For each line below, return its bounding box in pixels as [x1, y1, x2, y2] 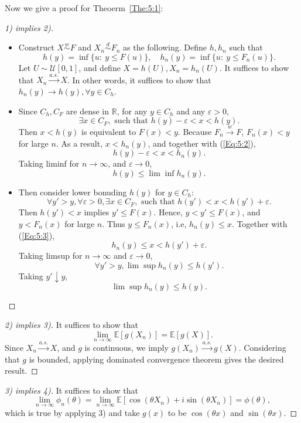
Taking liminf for [18, 157, 80, 170]
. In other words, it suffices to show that [67, 73, 211, 86]
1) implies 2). [5, 21, 54, 33]
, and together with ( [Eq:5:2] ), [148, 137, 256, 149]
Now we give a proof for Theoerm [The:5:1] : [5, 2, 163, 13]
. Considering [238, 341, 286, 353]
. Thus [102, 217, 125, 229]
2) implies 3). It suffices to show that [5, 319, 138, 331]
